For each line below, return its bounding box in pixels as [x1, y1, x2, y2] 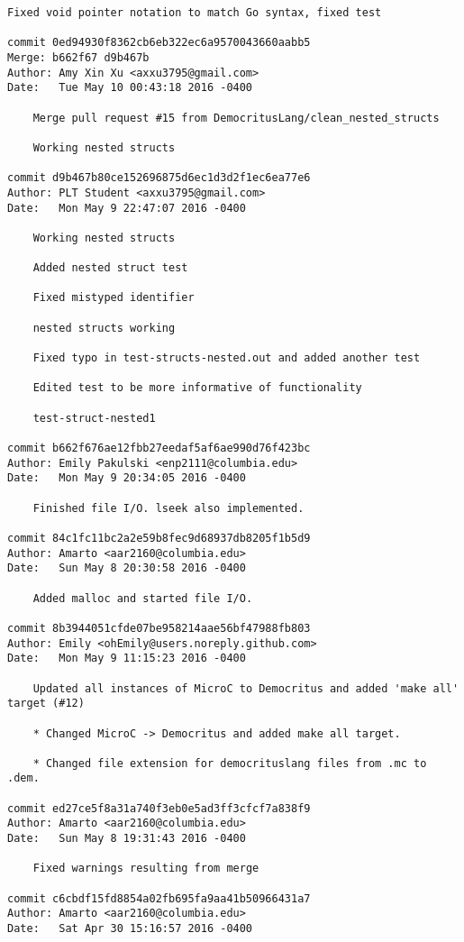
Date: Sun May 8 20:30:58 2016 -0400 [7, 562, 246, 575]
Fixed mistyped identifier [32, 291, 195, 305]
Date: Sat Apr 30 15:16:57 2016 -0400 [7, 922, 253, 936]
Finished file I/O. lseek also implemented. [32, 501, 305, 515]
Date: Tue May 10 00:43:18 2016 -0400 [7, 81, 253, 95]
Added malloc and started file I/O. [32, 591, 253, 605]
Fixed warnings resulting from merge [32, 862, 259, 875]
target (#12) [7, 697, 85, 710]
